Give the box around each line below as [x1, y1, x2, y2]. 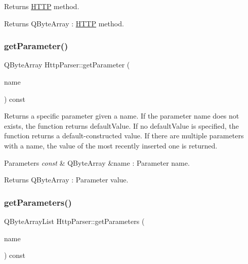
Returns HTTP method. [4, 1, 79, 11]
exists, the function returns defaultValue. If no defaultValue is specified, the [4, 120, 239, 131]
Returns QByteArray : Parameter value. [4, 174, 129, 185]
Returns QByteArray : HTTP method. [4, 18, 124, 28]
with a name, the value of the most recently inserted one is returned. [4, 140, 218, 150]
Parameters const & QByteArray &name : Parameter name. [4, 157, 190, 168]
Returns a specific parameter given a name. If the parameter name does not [4, 110, 239, 121]
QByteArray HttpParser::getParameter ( [4, 59, 130, 70]
